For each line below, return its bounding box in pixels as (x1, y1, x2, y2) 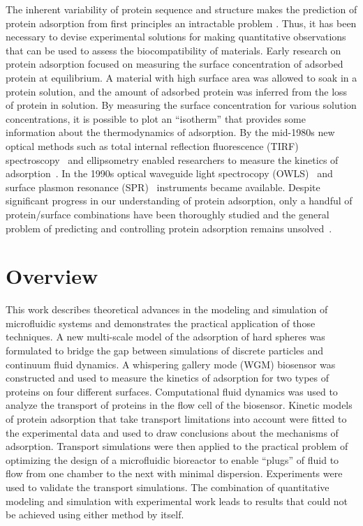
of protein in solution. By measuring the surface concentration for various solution (6, 98, 357, 112)
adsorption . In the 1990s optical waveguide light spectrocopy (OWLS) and (6, 166, 333, 181)
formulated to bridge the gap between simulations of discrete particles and (6, 343, 324, 357)
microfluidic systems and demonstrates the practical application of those (6, 315, 316, 330)
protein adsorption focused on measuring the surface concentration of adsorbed (6, 57, 343, 71)
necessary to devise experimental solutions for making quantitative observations (6, 29, 346, 44)
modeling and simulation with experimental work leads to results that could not (6, 493, 348, 508)
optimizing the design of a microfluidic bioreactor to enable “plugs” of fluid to (6, 452, 339, 467)
